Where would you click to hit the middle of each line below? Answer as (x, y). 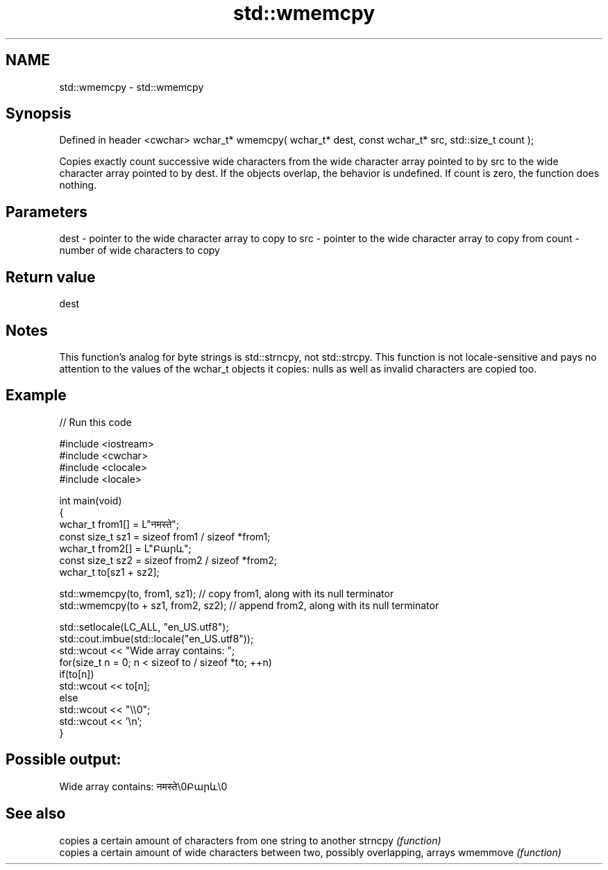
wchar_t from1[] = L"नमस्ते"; (119, 524)
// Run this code (95, 422)
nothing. (78, 185)
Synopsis (39, 114)
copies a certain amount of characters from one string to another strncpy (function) (250, 840)
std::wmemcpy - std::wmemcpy (132, 87)
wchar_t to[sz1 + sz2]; (109, 572)
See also (36, 814)
